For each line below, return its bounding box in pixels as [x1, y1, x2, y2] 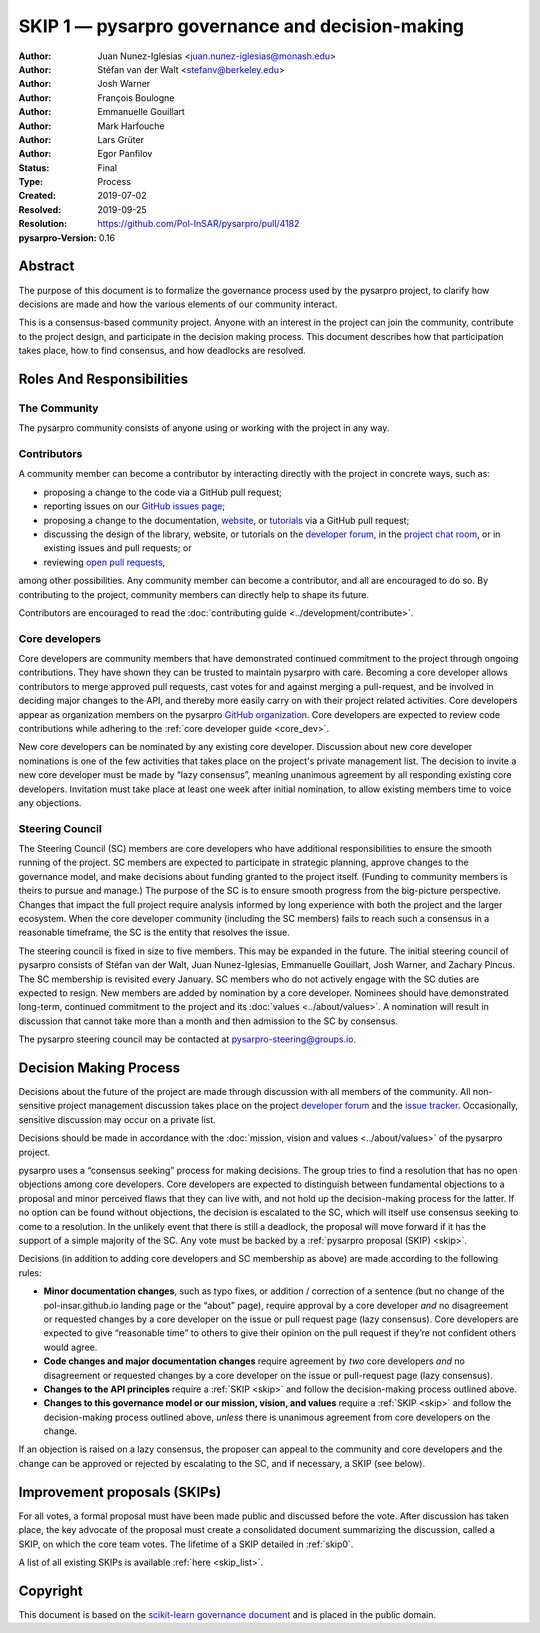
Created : [18, 190, 57, 202]
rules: [18, 1266, 42, 1279]
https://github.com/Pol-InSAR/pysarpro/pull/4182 [97, 218, 300, 230]
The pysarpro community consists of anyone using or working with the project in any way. [18, 422, 390, 434]
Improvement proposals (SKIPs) [18, 1483, 222, 1500]
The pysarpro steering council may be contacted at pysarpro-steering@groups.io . [18, 1033, 357, 1045]
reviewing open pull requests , [43, 556, 166, 568]
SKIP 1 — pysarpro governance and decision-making [18, 15, 465, 37]
